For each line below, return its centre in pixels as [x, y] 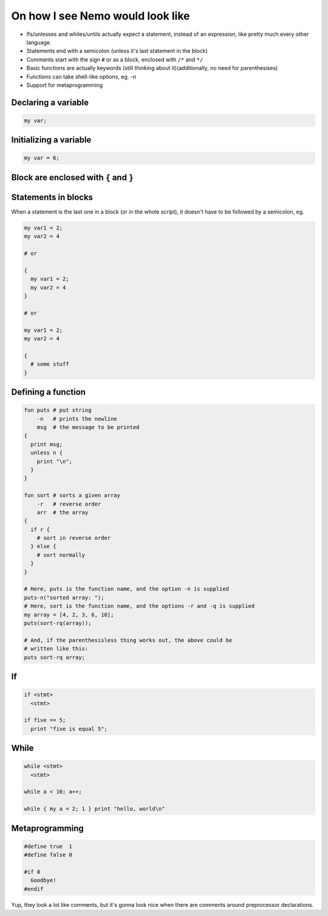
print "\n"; [55, 461]
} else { [43, 547]
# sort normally [61, 555]
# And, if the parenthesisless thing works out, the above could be [128, 640]
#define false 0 [48, 855]
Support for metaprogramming [65, 85]
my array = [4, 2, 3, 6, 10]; [69, 614]
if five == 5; [45, 720]
